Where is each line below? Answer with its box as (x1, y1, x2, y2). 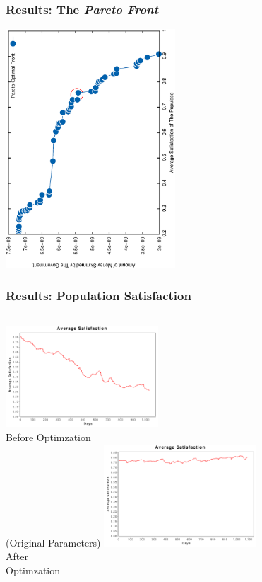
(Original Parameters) (6, 535, 101, 549)
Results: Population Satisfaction (6, 287, 191, 304)
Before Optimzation (6, 430, 91, 445)
